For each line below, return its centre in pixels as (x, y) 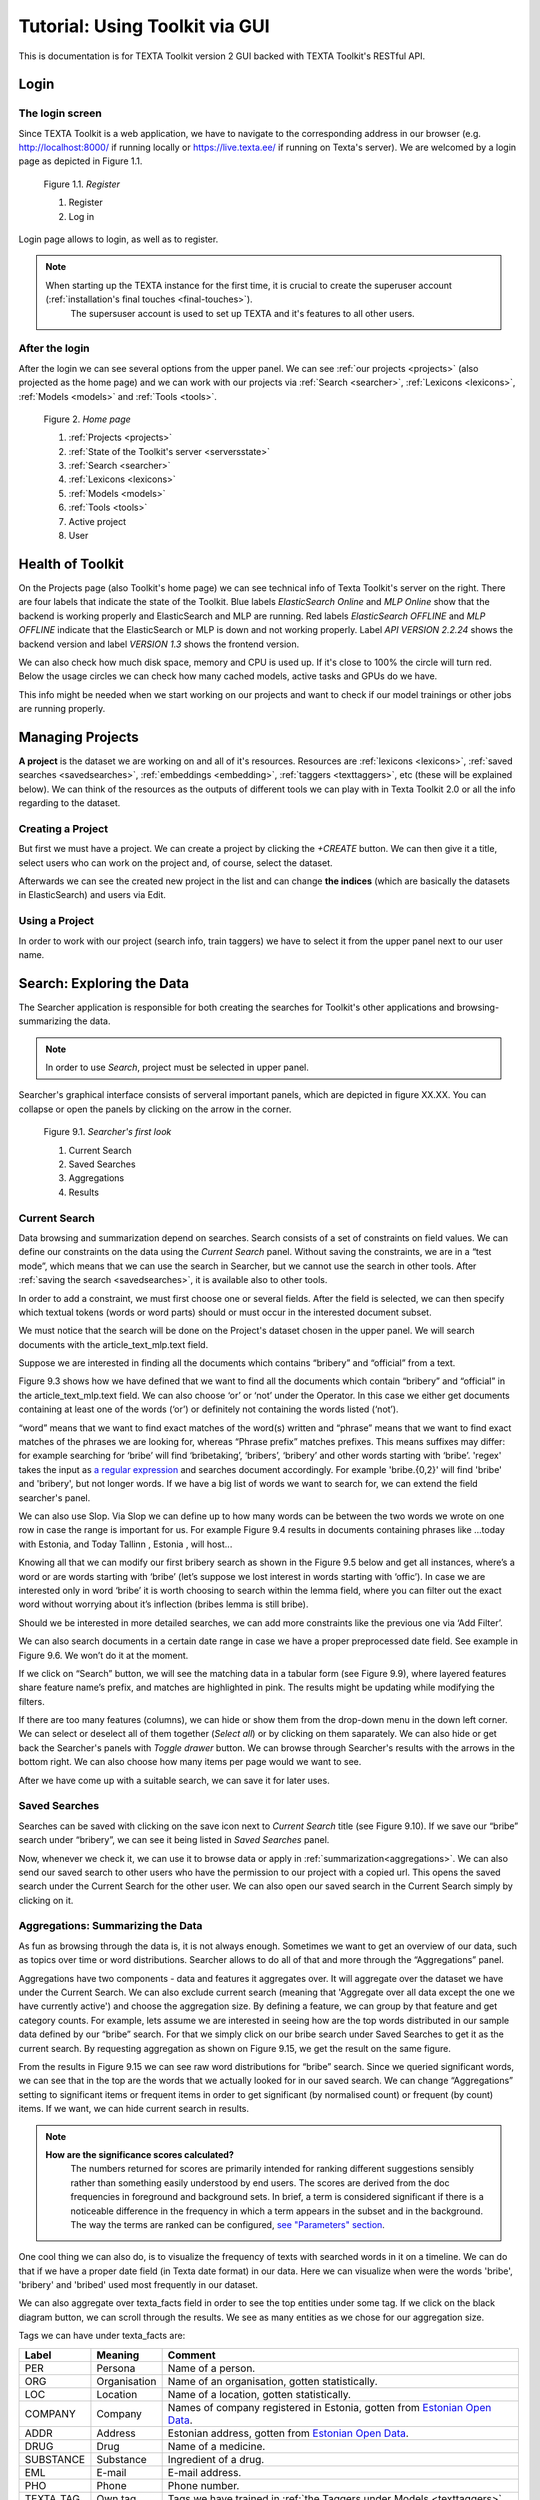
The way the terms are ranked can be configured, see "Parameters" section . (227, 2224)
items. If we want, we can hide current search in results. (134, 2109)
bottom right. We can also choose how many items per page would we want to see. (190, 1762)
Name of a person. (211, 2368)
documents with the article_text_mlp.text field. (113, 1344)
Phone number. (203, 2485)
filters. (31, 1701)
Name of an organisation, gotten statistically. (272, 2381)
